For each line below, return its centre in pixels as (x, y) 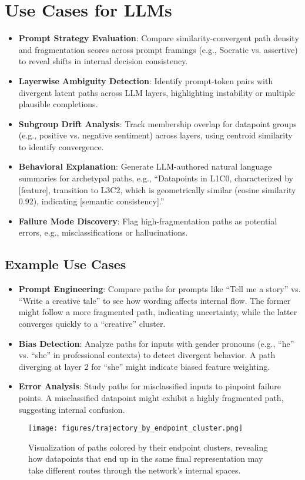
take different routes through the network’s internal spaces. (135, 470)
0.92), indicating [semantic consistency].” (91, 201)
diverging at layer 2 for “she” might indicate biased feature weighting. (144, 366)
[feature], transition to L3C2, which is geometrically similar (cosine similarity (157, 189)
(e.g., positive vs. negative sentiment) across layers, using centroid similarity (155, 135)
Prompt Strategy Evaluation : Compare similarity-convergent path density (159, 38)
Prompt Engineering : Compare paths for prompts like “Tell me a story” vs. (160, 289)
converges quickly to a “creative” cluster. (92, 324)
